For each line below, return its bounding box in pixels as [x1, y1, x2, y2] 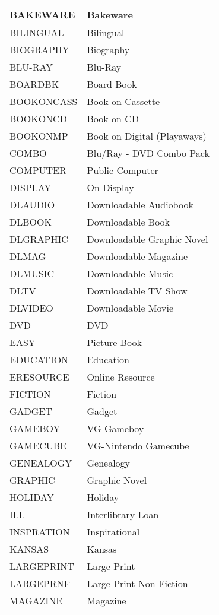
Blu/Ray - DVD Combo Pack [87, 146, 210, 160]
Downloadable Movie [87, 301, 174, 315]
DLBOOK [9, 215, 52, 229]
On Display [87, 180, 134, 194]
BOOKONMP [9, 129, 68, 142]
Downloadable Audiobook [87, 198, 193, 211]
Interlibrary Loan [87, 508, 159, 521]
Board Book [87, 77, 137, 91]
